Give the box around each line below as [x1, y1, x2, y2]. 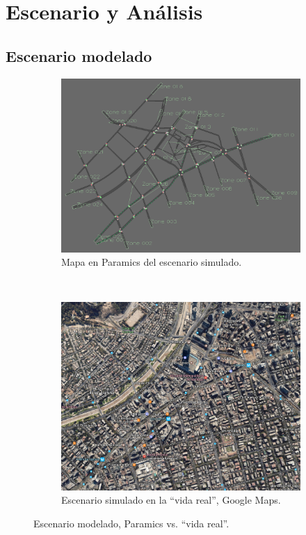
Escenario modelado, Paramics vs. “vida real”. [33, 516, 229, 530]
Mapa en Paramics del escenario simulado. [61, 255, 242, 269]
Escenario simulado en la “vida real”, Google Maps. [61, 493, 281, 507]
